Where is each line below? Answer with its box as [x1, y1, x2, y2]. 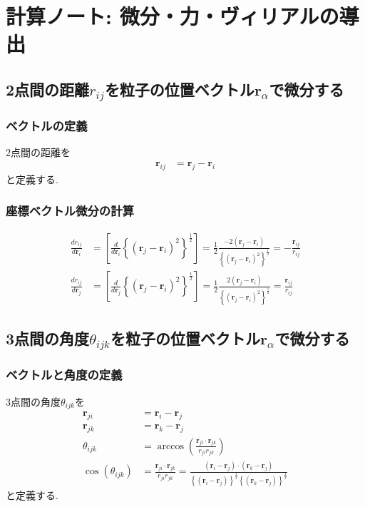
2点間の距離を [6, 145, 71, 160]
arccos [157, 441, 184, 451]
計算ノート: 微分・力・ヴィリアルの [6, 1, 339, 31]
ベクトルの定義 [6, 117, 88, 135]
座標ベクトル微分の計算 [6, 202, 134, 220]
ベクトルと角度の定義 [6, 366, 123, 384]
